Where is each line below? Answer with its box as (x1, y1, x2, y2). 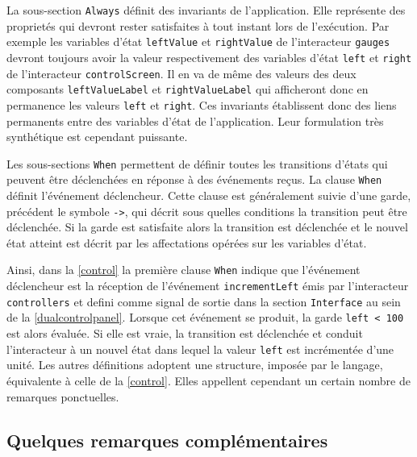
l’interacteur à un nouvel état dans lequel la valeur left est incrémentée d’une (6, 340, 394, 357)
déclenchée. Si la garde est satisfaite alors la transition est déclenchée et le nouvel (6, 218, 408, 235)
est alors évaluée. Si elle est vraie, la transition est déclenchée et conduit (6, 325, 363, 342)
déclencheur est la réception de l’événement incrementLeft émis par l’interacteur (6, 277, 409, 294)
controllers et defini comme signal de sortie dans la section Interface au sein (6, 293, 401, 310)
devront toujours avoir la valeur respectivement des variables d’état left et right (6, 48, 412, 65)
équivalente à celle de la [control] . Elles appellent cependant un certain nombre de (6, 372, 411, 388)
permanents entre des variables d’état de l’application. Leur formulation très (6, 112, 384, 129)
